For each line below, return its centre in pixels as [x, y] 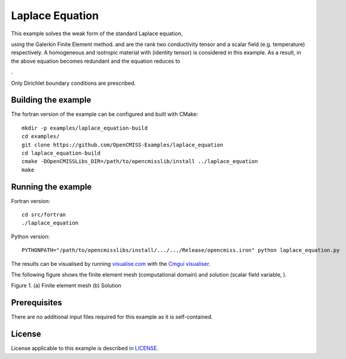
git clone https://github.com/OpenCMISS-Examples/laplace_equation [123, 145]
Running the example [51, 187]
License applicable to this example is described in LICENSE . [85, 348]
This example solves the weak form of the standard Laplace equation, [97, 33]
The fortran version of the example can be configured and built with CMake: [105, 114]
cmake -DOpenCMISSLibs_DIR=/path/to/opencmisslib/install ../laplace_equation [140, 162]
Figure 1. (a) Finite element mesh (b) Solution [66, 286]
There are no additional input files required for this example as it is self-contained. [112, 317]
